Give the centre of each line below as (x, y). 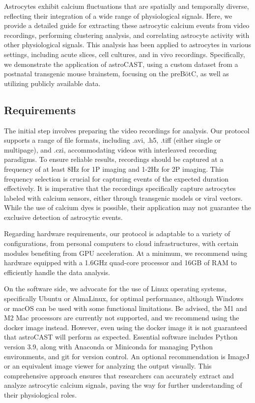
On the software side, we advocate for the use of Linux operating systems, (115, 289)
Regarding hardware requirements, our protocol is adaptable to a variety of (117, 233)
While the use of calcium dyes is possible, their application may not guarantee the (127, 207)
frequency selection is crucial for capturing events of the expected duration (116, 178)
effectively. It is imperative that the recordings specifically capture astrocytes (120, 188)
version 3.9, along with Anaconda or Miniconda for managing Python (109, 347)
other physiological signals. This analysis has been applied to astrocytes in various (127, 45)
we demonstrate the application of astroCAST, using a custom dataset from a (121, 64)
